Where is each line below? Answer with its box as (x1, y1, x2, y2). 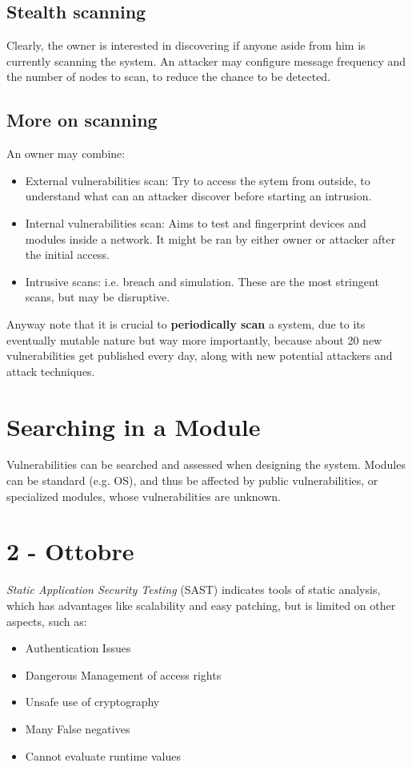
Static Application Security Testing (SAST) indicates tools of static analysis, (6, 581, 381, 598)
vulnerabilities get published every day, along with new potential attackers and (6, 347, 393, 364)
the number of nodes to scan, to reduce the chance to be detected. (6, 68, 331, 85)
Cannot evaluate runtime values (25, 747, 181, 764)
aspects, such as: (6, 612, 87, 629)
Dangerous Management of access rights (25, 666, 222, 683)
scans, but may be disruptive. (25, 289, 170, 305)
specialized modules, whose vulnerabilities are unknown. (6, 487, 282, 504)
